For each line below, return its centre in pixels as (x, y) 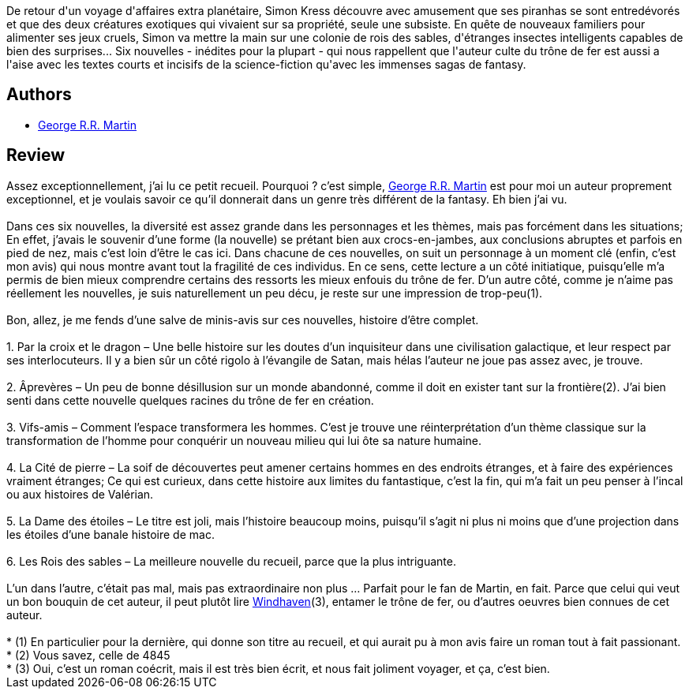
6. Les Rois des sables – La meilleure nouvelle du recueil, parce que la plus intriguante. (231, 561)
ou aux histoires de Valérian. (80, 494)
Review (36, 155)
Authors (39, 95)
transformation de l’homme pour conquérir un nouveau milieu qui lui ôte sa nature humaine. (244, 440)
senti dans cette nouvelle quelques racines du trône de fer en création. (190, 400)
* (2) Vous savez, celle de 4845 (88, 655)
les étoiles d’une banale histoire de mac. (110, 534)
